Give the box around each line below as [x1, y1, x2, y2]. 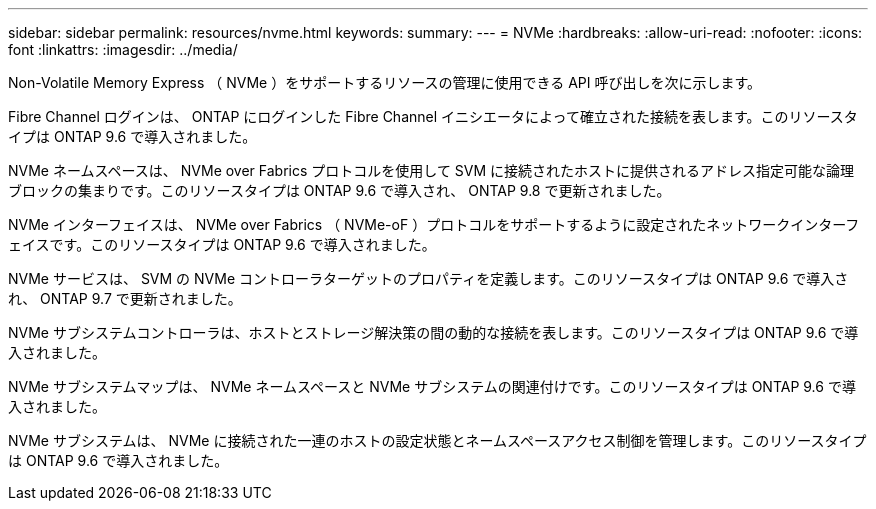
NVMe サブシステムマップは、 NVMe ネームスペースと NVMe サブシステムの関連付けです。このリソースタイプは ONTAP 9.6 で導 [8, 378, 856, 395]
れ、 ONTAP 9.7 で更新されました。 [8, 290, 242, 307]
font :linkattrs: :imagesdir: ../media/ [8, 41, 238, 58]
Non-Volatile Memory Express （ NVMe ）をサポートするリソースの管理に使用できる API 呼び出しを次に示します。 [8, 74, 762, 91]
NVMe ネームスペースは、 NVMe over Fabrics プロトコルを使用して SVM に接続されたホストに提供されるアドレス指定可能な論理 [8, 162, 855, 179]
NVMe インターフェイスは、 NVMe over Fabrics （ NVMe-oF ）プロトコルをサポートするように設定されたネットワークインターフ [8, 216, 860, 233]
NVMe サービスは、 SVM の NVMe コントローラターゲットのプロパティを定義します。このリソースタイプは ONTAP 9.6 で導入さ [8, 270, 849, 287]
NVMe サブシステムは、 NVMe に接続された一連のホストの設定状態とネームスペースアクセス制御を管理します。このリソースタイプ [8, 432, 867, 449]
